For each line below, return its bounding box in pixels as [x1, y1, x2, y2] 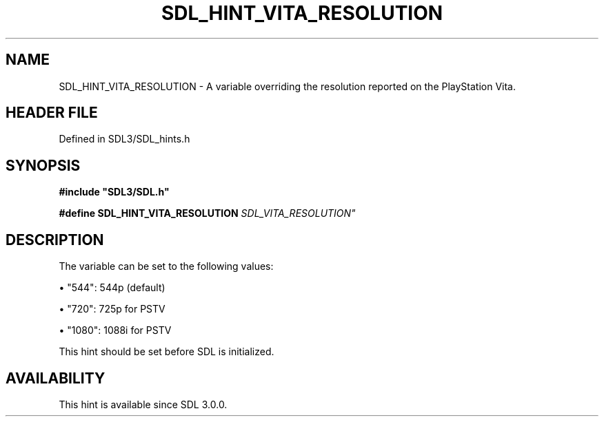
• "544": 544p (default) [59, 282, 165, 294]
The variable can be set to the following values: [59, 260, 274, 273]
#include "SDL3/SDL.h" [59, 186, 170, 198]
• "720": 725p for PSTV [59, 303, 165, 315]
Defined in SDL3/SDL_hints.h [59, 133, 190, 145]
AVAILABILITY [6, 369, 105, 387]
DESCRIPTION [6, 231, 104, 249]
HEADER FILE [6, 104, 98, 122]
